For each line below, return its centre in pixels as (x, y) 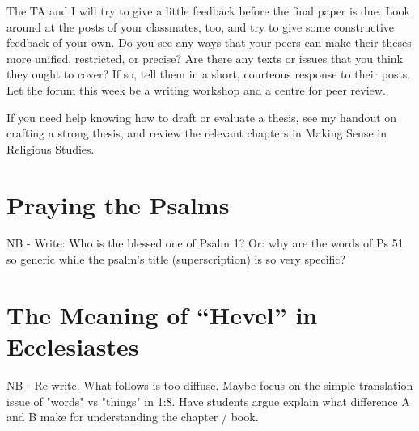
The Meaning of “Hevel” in (162, 314)
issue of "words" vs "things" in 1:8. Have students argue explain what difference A (208, 401)
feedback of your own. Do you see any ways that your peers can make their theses (209, 42)
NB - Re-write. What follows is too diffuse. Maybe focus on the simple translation (210, 385)
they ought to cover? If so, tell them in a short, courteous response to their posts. (209, 74)
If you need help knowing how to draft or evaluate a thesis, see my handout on (202, 117)
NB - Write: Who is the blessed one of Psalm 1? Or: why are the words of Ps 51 (205, 243)
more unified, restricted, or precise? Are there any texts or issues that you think (205, 58)
